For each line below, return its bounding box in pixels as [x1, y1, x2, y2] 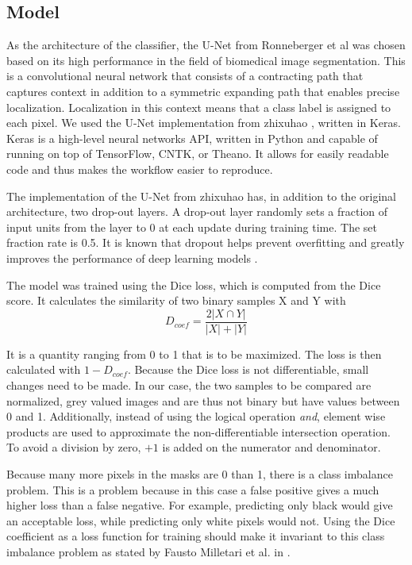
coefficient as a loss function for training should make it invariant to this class [6, 528, 385, 544]
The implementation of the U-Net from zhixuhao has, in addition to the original [6, 187, 396, 204]
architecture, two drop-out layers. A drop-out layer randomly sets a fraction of [6, 203, 388, 220]
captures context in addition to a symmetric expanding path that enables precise [6, 83, 400, 99]
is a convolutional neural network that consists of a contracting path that [6, 67, 364, 84]
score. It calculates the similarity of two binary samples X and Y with [6, 292, 346, 309]
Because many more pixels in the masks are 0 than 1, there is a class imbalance [6, 465, 393, 482]
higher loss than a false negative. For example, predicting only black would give [6, 497, 393, 513]
